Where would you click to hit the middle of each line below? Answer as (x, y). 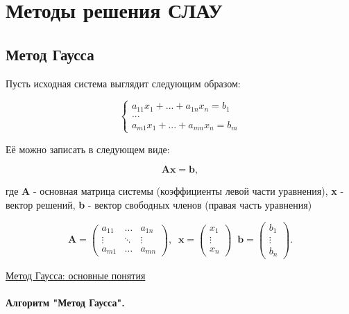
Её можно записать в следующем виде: (88, 149)
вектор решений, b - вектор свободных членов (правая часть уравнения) (159, 204)
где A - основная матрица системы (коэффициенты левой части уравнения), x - (175, 191)
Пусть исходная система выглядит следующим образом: (123, 83)
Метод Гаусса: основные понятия (76, 275)
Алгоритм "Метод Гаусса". (65, 302)
